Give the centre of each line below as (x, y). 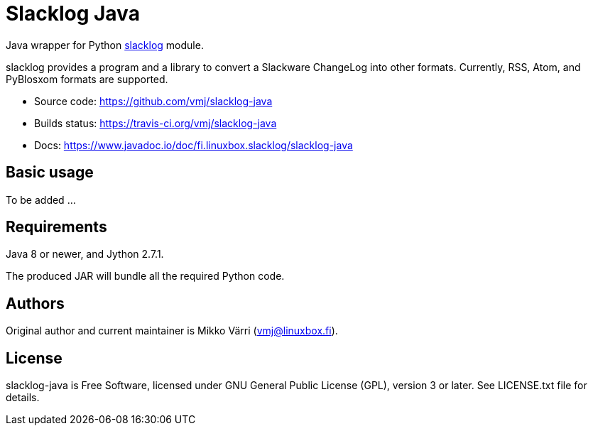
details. (23, 398)
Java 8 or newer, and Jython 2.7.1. (85, 254)
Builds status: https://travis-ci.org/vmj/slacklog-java (156, 123)
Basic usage (50, 173)
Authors (35, 303)
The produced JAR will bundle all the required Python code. (145, 276)
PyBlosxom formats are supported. (87, 79)
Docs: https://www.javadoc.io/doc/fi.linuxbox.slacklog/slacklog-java (194, 145)
